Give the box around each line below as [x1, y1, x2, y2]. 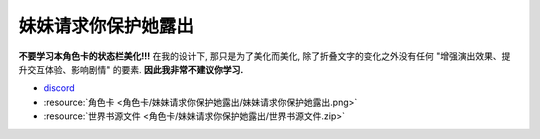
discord [43, 82, 75, 94]
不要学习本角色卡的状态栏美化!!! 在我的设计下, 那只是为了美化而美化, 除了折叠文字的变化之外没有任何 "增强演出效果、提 [18, 50, 511, 62]
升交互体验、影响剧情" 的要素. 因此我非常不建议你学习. [18, 63, 244, 75]
